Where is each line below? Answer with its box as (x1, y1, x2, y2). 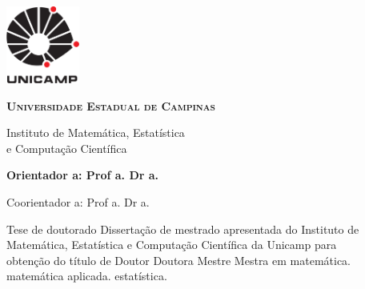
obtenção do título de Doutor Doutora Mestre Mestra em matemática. (6, 251, 351, 268)
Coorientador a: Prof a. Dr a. (6, 193, 150, 210)
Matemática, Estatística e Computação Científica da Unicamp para (6, 236, 337, 253)
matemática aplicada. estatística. (6, 267, 167, 284)
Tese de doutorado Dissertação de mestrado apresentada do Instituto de (6, 220, 359, 237)
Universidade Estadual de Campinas (6, 97, 215, 114)
